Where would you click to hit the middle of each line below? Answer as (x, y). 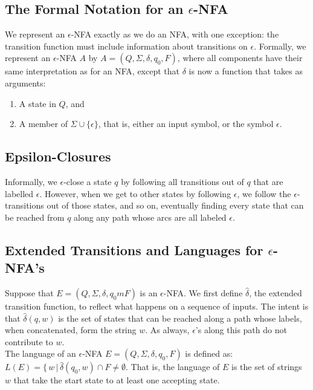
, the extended (276, 292)
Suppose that (29, 292)
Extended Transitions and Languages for (134, 249)
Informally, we (31, 181)
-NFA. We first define (203, 292)
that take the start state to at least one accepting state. (117, 380)
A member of (43, 124)
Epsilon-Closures (58, 156)
